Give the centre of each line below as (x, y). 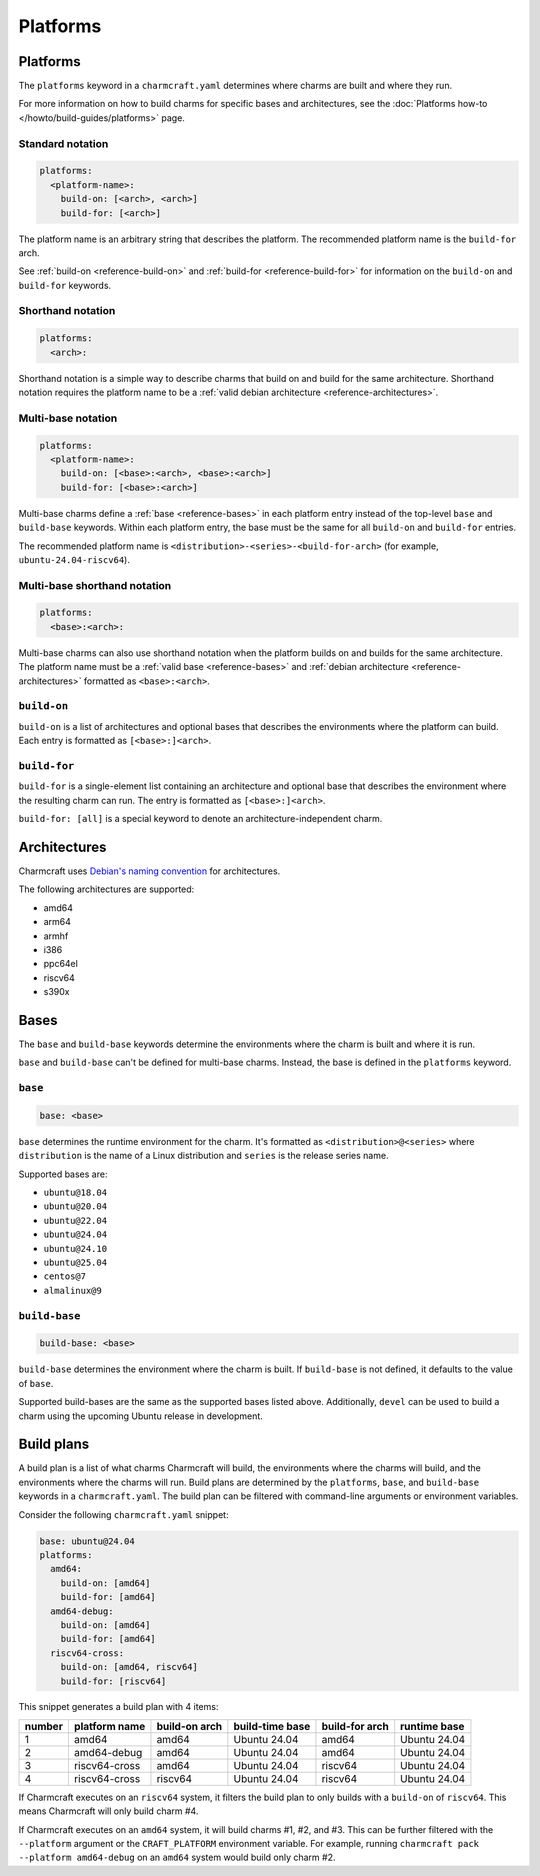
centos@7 (65, 1276)
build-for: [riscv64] (113, 1681)
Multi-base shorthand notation (95, 585)
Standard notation (63, 143)
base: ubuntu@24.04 (87, 1541)
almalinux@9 (72, 1290)
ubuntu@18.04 (75, 1193)
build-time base (272, 1726)
